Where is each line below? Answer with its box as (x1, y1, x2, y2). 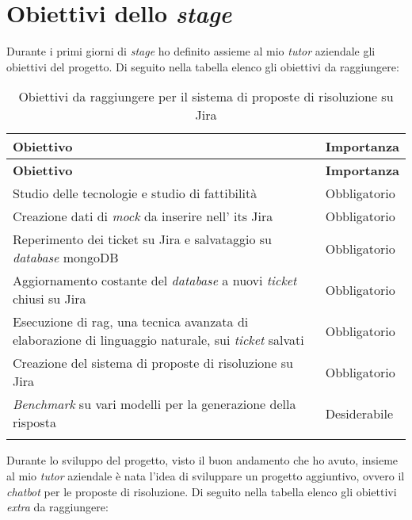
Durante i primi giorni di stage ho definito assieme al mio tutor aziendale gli (6, 43, 376, 59)
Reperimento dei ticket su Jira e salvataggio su (13, 230, 272, 249)
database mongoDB (13, 248, 119, 267)
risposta (13, 413, 56, 432)
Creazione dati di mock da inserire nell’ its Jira (13, 207, 273, 226)
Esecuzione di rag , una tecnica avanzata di (13, 312, 249, 331)
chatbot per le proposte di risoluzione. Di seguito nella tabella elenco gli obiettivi (6, 483, 397, 499)
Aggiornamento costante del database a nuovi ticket (13, 271, 297, 290)
